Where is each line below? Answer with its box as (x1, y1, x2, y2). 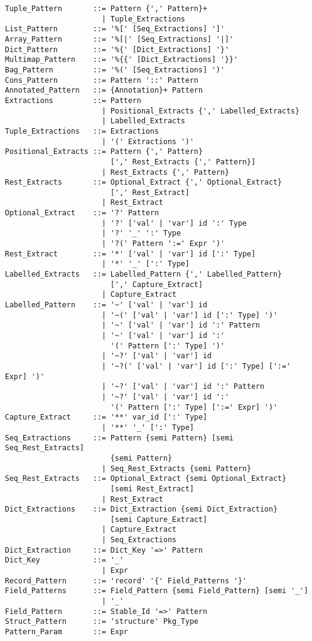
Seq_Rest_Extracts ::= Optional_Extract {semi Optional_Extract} (5, 474, 287, 483)
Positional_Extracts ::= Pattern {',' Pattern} (5, 147, 203, 156)
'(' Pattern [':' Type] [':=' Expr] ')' (110, 402, 278, 412)
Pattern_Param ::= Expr (5, 628, 128, 637)
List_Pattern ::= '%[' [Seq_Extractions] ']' (5, 25, 225, 34)
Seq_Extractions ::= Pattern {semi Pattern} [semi (5, 433, 234, 442)
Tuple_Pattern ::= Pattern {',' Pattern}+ (5, 4, 208, 13)
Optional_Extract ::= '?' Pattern (5, 209, 159, 218)
